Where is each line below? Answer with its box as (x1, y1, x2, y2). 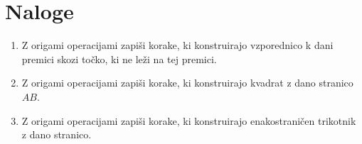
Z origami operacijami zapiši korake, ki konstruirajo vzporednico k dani (21, 38, 334, 52)
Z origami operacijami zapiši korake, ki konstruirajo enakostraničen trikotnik (21, 113, 356, 128)
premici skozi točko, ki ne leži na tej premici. (21, 51, 217, 66)
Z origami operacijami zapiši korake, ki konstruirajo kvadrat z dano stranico (21, 75, 353, 90)
